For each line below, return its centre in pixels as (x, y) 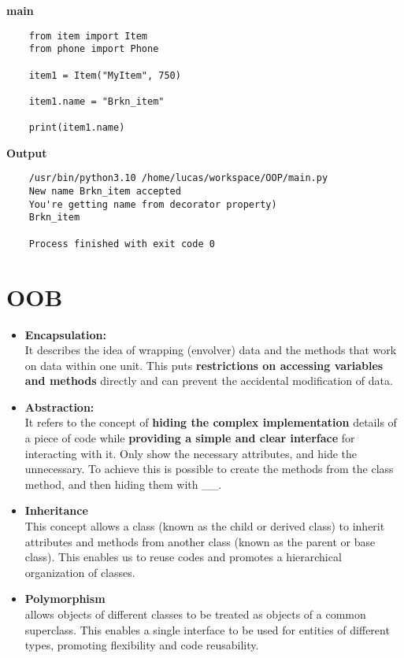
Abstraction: (59, 407)
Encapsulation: (66, 334)
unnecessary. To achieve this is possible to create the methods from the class (209, 469)
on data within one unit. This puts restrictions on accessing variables (204, 365)
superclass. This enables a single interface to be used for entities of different (207, 629)
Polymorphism (65, 599)
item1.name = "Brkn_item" (96, 101)
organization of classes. (80, 572)
